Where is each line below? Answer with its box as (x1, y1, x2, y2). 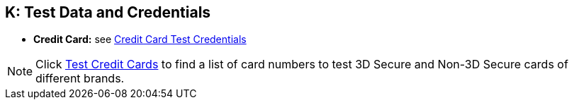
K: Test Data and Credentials (5, 4, 211, 21)
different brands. (35, 71, 125, 86)
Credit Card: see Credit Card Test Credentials (33, 33, 247, 46)
